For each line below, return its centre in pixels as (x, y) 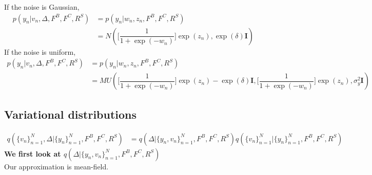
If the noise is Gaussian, (42, 7)
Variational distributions (71, 114)
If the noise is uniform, (40, 51)
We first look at (33, 153)
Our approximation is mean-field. (56, 166)
